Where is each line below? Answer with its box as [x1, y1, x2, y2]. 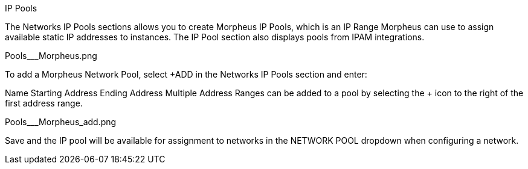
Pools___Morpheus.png [5, 51, 97, 61]
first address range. [5, 98, 83, 108]
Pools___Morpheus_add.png [5, 117, 117, 127]
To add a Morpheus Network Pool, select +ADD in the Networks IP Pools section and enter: [5, 69, 367, 79]
